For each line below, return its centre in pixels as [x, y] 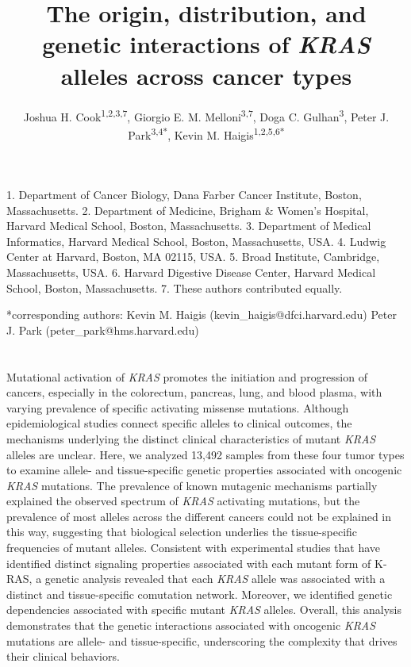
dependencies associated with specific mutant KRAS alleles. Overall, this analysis [204, 609]
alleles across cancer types [206, 75]
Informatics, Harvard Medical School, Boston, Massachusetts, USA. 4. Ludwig [196, 241]
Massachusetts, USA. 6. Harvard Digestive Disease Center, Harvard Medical [191, 272]
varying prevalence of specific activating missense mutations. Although [178, 407]
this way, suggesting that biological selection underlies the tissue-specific [182, 532]
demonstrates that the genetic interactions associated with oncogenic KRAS [191, 625]
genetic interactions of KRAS [206, 44]
